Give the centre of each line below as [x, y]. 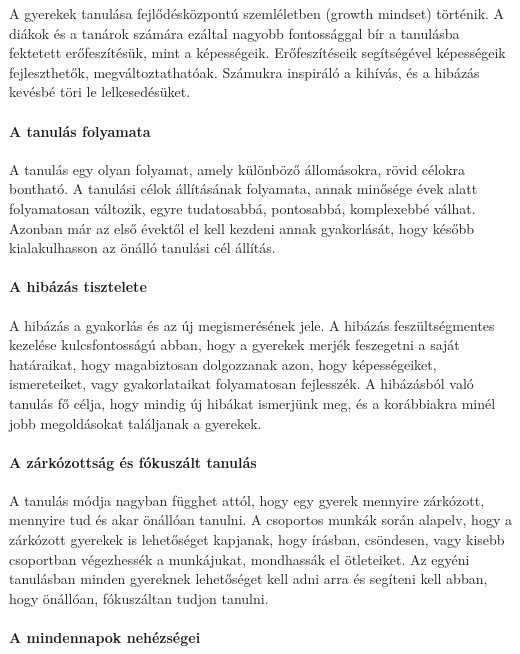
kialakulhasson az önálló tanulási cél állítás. [142, 247]
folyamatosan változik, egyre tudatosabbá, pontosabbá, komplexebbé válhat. [242, 207]
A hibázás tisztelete [78, 286]
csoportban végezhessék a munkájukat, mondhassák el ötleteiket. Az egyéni [239, 558]
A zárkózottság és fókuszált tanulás [133, 461]
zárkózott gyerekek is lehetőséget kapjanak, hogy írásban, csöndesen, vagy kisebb [257, 539]
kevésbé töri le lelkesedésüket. [100, 91]
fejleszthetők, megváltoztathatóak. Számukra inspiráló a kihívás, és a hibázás [244, 71]
